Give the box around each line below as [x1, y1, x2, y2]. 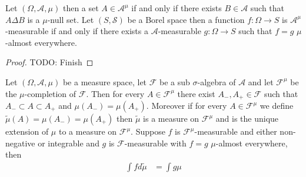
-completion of [24, 87, 76, 99]
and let [248, 75, 274, 88]
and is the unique [215, 112, 279, 125]
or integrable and [38, 136, 99, 149]
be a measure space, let [62, 75, 147, 88]
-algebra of [197, 75, 236, 88]
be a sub [159, 75, 190, 88]
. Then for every [86, 87, 145, 99]
